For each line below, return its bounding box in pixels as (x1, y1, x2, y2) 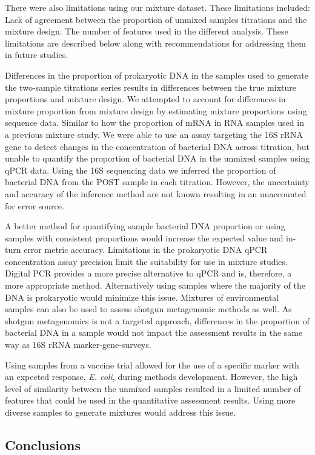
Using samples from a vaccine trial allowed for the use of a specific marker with (5, 358, 299, 371)
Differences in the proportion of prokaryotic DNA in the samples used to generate (5, 68, 309, 81)
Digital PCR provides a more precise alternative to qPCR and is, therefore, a (5, 267, 292, 280)
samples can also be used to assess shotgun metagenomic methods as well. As (5, 303, 292, 315)
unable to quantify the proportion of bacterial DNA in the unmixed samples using (5, 152, 310, 165)
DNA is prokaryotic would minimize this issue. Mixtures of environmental (5, 290, 279, 303)
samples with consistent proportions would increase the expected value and (5, 231, 283, 244)
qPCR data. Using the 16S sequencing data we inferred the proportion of (5, 163, 276, 176)
